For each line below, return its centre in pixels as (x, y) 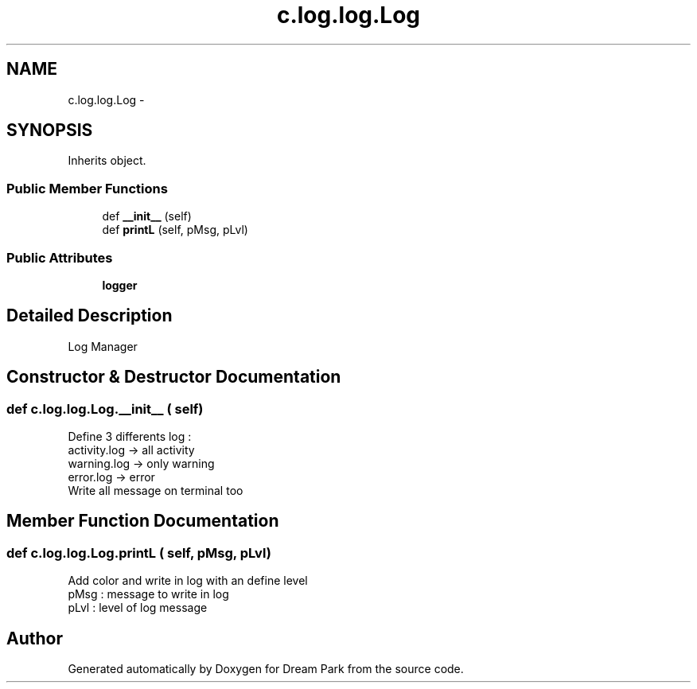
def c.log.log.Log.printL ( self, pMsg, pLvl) (139, 553)
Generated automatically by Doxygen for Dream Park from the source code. (266, 669)
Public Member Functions (87, 188)
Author (35, 638)
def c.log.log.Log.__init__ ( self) (105, 409)
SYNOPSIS (50, 130)
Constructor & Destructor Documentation (174, 377)
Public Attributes (60, 257)
